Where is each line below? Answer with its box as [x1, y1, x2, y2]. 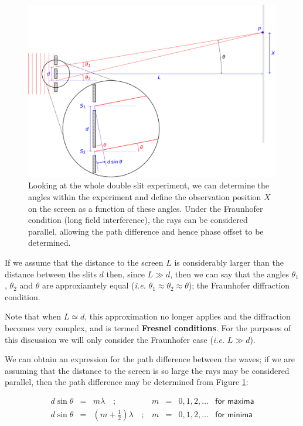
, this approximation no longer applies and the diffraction [84, 310, 291, 322]
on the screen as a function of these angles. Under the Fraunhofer [28, 202, 263, 214]
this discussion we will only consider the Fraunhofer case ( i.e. [5, 333, 225, 345]
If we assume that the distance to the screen [5, 256, 164, 268]
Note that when [5, 310, 62, 322]
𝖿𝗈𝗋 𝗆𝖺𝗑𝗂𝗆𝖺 [215, 397, 254, 406]
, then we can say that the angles [170, 267, 289, 280]
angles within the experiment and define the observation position [28, 191, 261, 202]
